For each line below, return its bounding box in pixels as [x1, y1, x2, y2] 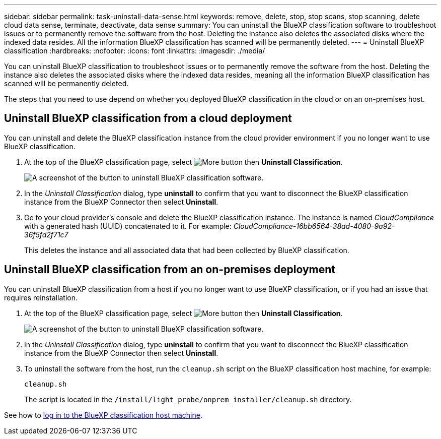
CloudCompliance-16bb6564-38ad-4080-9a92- [233, 221, 395, 230]
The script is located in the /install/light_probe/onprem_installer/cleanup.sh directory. [24, 395, 352, 404]
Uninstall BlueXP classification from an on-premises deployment [4, 263, 336, 276]
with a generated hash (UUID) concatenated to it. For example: [24, 221, 232, 230]
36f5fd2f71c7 [24, 230, 68, 239]
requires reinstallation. [4, 293, 78, 302]
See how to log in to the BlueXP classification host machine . [4, 410, 202, 419]
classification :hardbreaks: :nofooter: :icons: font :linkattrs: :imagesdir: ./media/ [4, 46, 265, 55]
